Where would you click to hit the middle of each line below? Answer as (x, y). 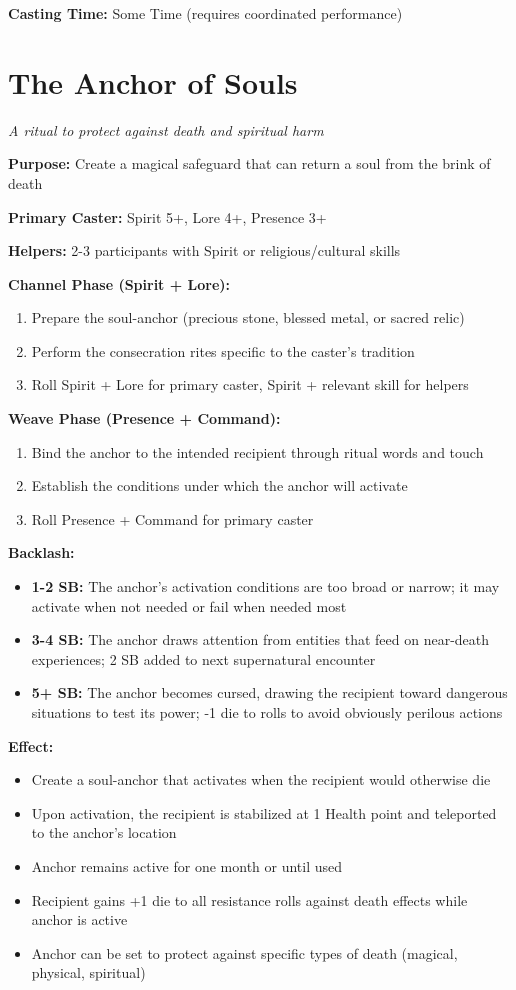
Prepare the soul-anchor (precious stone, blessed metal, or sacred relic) (248, 317)
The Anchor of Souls (153, 81)
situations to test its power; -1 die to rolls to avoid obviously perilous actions (267, 712)
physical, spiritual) (88, 972)
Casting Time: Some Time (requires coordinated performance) (205, 13)
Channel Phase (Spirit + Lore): (119, 283)
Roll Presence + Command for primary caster (172, 518)
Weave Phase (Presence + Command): (144, 418)
